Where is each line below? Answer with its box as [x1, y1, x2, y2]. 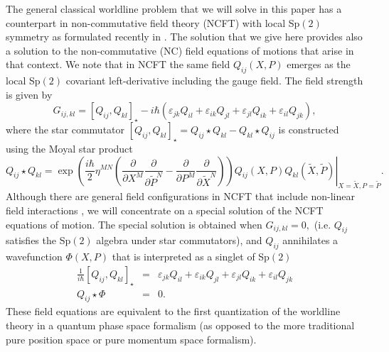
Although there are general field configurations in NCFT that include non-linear [6, 189, 355, 204]
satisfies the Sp [6, 233, 71, 248]
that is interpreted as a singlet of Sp [112, 249, 270, 264]
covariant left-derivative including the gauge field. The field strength [65, 73, 363, 88]
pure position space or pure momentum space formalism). [6, 331, 257, 346]
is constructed [278, 122, 339, 137]
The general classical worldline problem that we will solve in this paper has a [6, 1, 342, 16]
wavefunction [6, 249, 63, 264]
